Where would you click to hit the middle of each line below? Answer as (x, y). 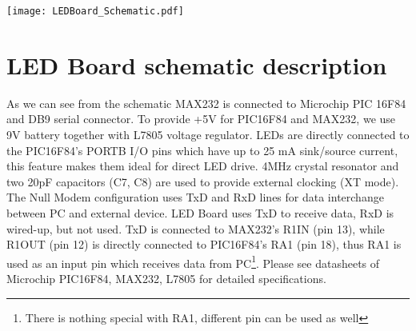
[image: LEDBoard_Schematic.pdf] (95, 11)
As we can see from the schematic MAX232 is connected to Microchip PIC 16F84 (206, 103)
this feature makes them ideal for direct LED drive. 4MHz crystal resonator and (203, 166)
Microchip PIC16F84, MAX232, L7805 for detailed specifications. (166, 278)
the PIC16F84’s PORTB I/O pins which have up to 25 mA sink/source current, (202, 150)
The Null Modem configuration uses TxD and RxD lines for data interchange (195, 197)
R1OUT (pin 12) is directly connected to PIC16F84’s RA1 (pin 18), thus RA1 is (204, 244)
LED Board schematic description (197, 64)
